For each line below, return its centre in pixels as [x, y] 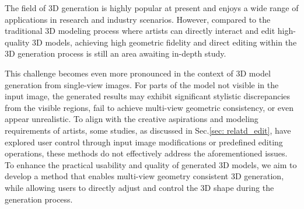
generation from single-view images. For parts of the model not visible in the [142, 84]
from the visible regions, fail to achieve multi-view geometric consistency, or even [149, 107]
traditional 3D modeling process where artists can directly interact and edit [140, 31]
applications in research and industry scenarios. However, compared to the [138, 19]
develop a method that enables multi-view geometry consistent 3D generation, [144, 176]
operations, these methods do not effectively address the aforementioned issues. [146, 153]
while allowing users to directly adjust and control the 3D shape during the [139, 187]
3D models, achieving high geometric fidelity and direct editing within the [165, 42]
